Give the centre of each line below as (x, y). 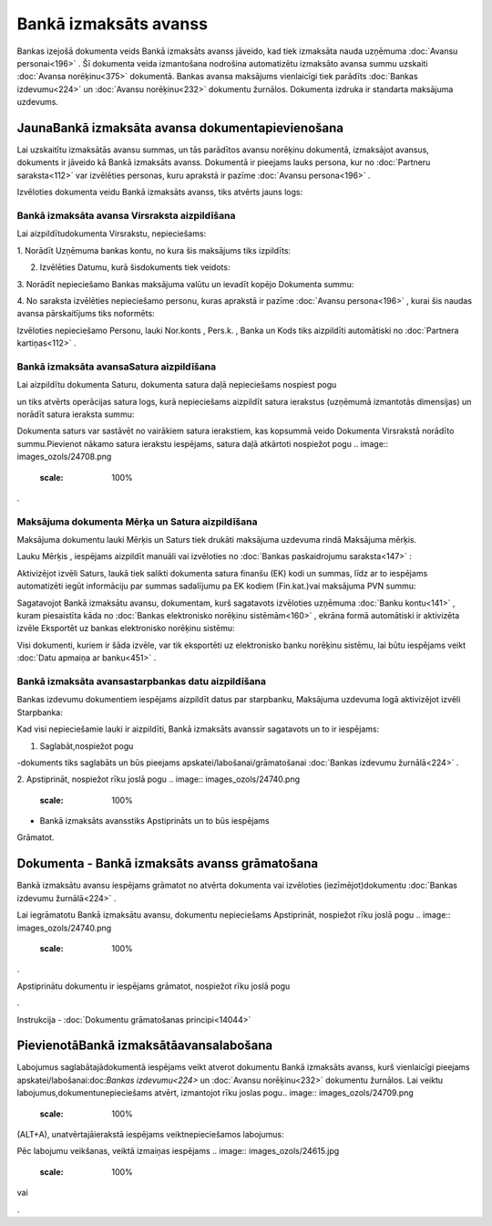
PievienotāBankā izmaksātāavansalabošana (145, 1046)
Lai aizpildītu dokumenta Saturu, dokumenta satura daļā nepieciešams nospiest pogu (177, 385)
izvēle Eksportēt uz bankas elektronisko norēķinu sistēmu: (126, 629)
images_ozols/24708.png (64, 457)
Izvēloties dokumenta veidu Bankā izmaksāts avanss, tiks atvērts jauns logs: (160, 192)
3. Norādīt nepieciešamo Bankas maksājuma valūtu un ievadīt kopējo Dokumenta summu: (185, 284)
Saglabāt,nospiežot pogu (87, 746)
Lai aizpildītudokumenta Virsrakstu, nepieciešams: (112, 234)
